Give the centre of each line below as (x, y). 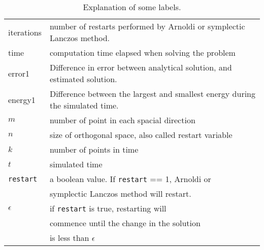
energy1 (22, 99)
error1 (19, 73)
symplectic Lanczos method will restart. (120, 193)
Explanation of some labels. (132, 7)
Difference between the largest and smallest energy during (152, 94)
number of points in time (94, 149)
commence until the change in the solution (125, 223)
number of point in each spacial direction (122, 120)
